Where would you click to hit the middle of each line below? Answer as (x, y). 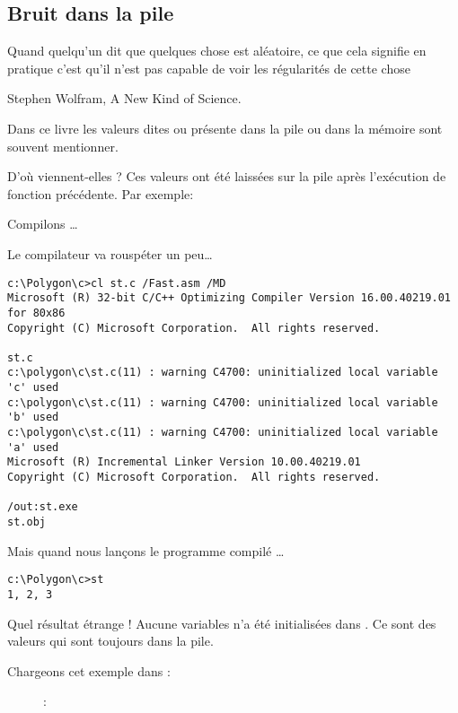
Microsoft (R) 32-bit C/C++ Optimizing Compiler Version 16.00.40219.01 (229, 298)
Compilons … (43, 224)
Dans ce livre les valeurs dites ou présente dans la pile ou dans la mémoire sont (225, 128)
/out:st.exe (43, 507)
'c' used (33, 388)
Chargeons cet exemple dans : (89, 670)
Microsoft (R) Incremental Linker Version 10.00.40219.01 (184, 462)
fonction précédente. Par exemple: (101, 193)
